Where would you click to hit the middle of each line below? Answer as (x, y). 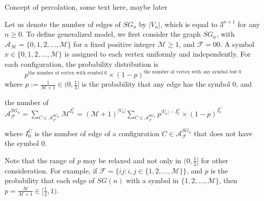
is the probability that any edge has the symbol (156, 84)
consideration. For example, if (51, 170)
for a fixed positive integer (114, 44)
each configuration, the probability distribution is (82, 64)
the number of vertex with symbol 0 (68, 73)
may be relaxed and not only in (132, 160)
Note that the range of (40, 160)
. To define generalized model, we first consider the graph (111, 34)
